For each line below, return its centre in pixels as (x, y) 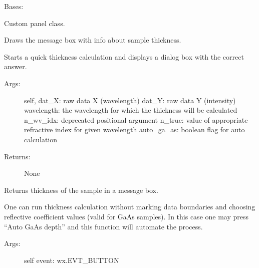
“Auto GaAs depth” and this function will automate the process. (103, 226)
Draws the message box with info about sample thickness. (93, 40)
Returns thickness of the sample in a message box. (81, 190)
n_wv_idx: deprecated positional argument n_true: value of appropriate (136, 119)
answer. (16, 66)
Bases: (14, 6)
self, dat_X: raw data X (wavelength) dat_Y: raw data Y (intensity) (130, 100)
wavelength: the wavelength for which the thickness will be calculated (131, 110)
